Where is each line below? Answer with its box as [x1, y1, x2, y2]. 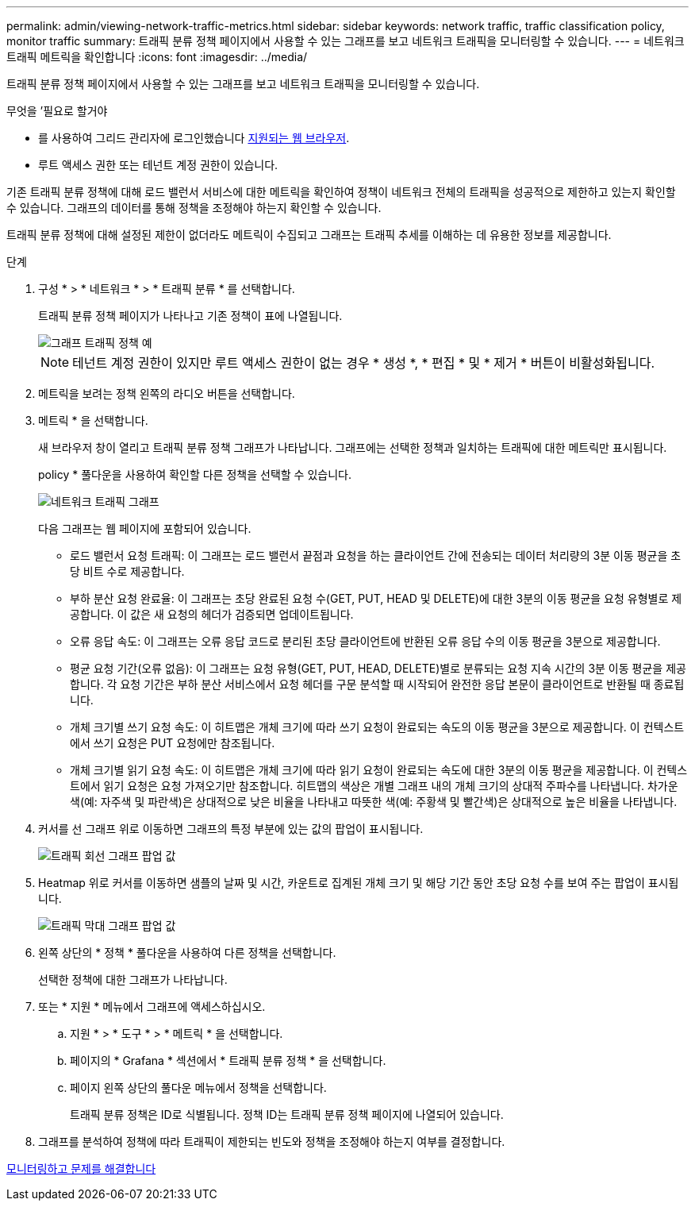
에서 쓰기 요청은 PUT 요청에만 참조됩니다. [70, 736, 275, 750]
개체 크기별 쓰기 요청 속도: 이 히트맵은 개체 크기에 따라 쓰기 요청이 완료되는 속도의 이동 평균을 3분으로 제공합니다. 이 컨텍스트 [70, 720, 685, 734]
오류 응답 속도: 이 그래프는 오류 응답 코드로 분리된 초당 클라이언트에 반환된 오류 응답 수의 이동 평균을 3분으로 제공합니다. [70, 634, 661, 648]
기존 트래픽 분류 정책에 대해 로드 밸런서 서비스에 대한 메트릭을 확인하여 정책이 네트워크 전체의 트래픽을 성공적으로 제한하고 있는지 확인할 [6, 185, 676, 199]
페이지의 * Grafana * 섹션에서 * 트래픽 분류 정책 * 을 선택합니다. [70, 1054, 386, 1067]
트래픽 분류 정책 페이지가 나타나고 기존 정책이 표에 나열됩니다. [38, 309, 343, 322]
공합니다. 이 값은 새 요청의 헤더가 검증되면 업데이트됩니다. [70, 607, 354, 621]
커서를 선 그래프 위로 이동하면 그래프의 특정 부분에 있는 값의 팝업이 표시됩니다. [38, 822, 424, 835]
